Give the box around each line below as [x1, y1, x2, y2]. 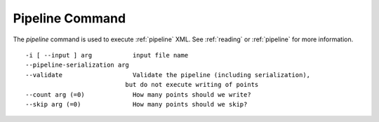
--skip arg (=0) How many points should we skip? [25, 100, 248, 108]
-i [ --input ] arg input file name [25, 51, 189, 59]
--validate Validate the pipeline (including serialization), [25, 71, 311, 79]
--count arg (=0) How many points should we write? [25, 90, 252, 98]
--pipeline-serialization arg [25, 61, 130, 69]
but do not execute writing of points [125, 81, 259, 89]
